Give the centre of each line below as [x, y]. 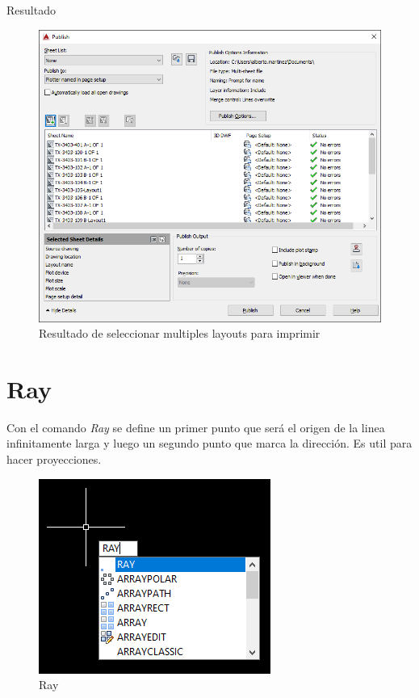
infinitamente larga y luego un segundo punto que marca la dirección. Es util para [209, 443]
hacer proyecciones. [54, 459]
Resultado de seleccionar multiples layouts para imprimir [180, 333]
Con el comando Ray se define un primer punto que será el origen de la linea [196, 427]
